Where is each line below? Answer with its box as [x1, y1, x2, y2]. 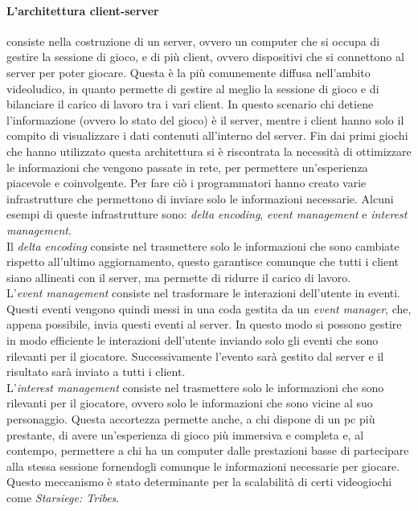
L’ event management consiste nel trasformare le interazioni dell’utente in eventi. [6, 284, 401, 301]
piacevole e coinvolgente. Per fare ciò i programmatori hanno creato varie [6, 174, 367, 191]
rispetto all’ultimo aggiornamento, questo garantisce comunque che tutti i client [6, 253, 400, 270]
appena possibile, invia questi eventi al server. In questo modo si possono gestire [6, 316, 402, 333]
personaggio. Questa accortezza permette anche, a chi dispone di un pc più [6, 411, 375, 427]
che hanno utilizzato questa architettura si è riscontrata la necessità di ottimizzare [6, 142, 412, 159]
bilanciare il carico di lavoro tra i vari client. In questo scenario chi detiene [6, 96, 374, 112]
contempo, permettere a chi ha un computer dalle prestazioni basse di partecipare [6, 442, 409, 459]
